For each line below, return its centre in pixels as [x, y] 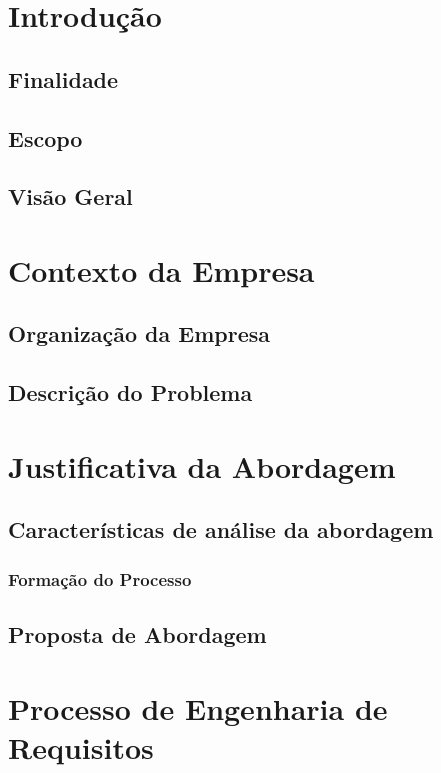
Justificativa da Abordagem [202, 465]
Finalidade [63, 78]
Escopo [45, 137]
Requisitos [81, 746]
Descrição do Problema [130, 392]
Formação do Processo [100, 578]
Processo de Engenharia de [198, 707]
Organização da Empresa [139, 333]
